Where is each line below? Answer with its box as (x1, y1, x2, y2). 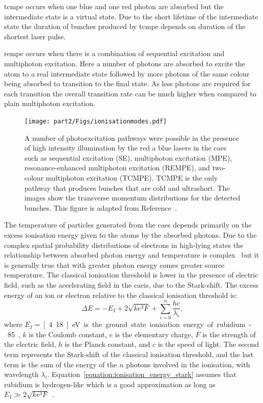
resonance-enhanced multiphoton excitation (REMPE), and (24, 162, 210, 173)
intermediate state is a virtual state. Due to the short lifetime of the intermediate (4, 11, 258, 21)
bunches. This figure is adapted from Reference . (24, 202, 177, 213)
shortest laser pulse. (4, 31, 66, 41)
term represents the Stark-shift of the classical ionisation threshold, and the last (4, 349, 254, 359)
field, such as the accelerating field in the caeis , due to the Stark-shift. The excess (4, 279, 259, 290)
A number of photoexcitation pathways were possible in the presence (24, 132, 239, 143)
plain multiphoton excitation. (4, 98, 95, 109)
